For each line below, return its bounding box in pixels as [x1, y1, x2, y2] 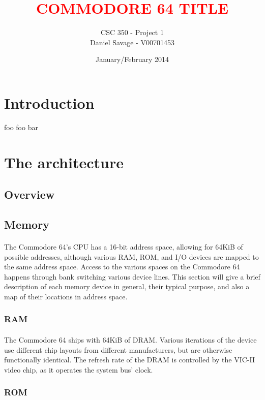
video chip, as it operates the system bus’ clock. [4, 364, 153, 375]
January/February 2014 [95, 54, 169, 65]
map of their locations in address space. [4, 291, 128, 301]
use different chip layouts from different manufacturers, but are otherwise [4, 344, 232, 355]
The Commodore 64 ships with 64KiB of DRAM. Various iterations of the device [4, 334, 257, 345]
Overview [4, 187, 55, 202]
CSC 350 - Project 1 [101, 27, 164, 38]
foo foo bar [4, 121, 38, 132]
